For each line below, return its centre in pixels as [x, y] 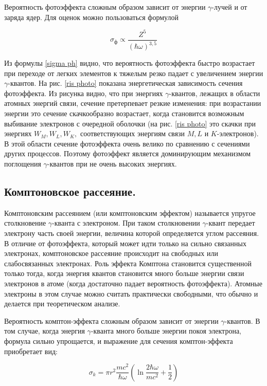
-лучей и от [229, 7]
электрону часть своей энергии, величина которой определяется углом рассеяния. [132, 233]
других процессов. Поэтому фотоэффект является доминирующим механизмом [128, 153]
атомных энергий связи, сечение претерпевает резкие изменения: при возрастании [133, 103]
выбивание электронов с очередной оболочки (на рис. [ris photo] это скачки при [130, 123]
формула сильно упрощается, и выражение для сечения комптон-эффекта [119, 341]
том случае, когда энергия [44, 331]
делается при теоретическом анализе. [62, 304]
